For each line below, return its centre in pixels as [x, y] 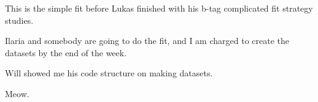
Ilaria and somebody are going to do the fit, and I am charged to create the [147, 41]
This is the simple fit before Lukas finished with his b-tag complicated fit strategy [159, 8]
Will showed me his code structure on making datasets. [109, 73]
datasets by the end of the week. [66, 52]
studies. [19, 20]
